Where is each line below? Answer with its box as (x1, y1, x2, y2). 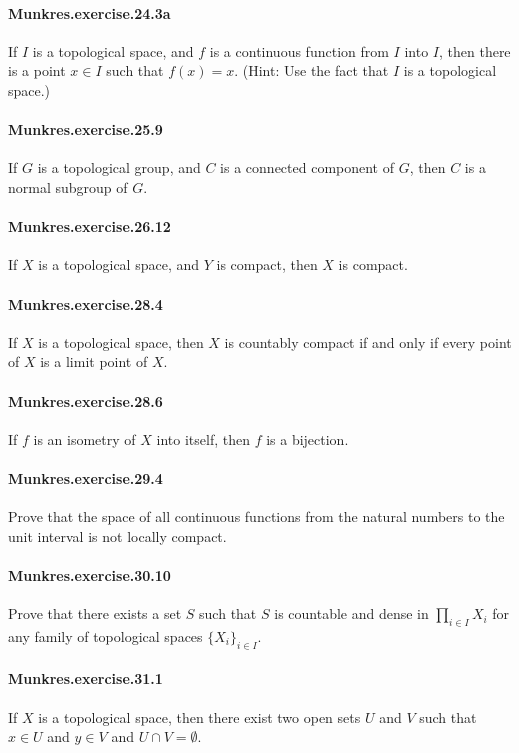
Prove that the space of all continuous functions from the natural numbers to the (8, 506, 505, 527)
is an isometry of (33, 428, 136, 449)
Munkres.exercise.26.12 (8, 216, 171, 237)
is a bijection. (266, 428, 349, 449)
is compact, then (216, 254, 318, 275)
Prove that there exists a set (8, 603, 182, 624)
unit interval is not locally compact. (8, 525, 227, 546)
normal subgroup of (8, 176, 128, 197)
